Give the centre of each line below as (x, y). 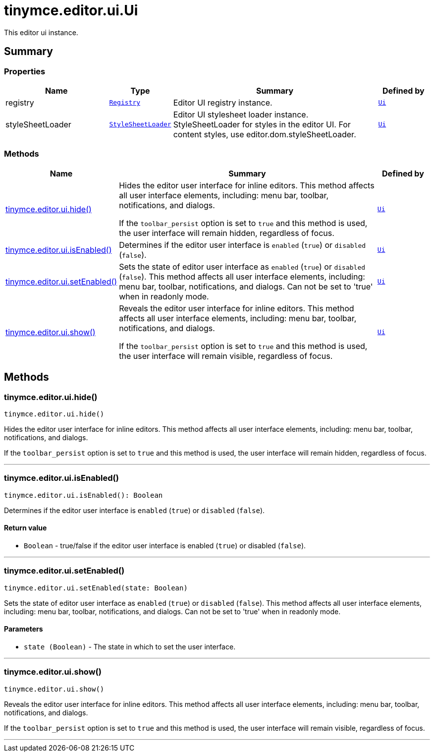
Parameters (24, 629)
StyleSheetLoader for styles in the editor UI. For (262, 124)
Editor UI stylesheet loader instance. (241, 114)
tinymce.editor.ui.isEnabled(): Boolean (83, 495)
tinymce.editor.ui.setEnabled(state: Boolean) (96, 588)
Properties (25, 71)
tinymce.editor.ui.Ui (71, 10)
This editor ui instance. (41, 32)
